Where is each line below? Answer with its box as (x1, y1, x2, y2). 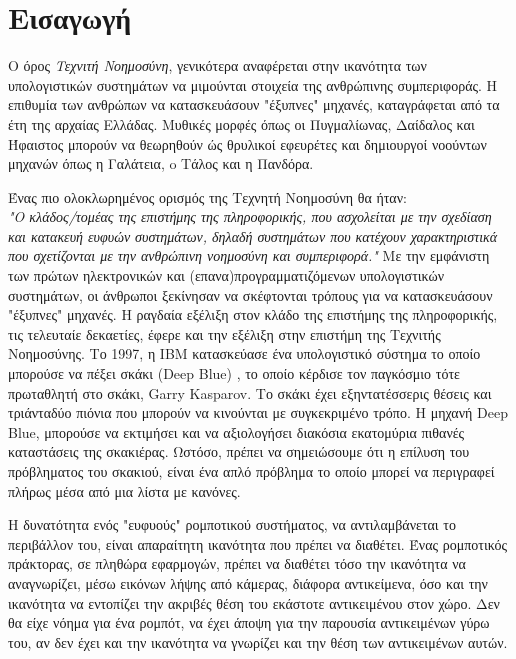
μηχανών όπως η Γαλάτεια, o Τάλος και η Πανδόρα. (8, 153, 314, 174)
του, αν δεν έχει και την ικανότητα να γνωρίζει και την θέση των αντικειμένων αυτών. (8, 631, 508, 652)
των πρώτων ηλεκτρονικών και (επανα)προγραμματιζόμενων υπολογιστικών (8, 265, 445, 286)
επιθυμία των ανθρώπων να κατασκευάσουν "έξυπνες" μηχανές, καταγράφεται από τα (8, 94, 500, 115)
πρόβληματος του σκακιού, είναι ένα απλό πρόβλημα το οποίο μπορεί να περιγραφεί (8, 461, 495, 481)
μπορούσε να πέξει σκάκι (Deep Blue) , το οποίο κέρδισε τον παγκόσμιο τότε (8, 363, 460, 384)
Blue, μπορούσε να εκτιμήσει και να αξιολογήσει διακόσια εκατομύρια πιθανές (8, 421, 465, 442)
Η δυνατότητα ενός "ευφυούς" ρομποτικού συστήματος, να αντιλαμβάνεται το (8, 514, 456, 535)
